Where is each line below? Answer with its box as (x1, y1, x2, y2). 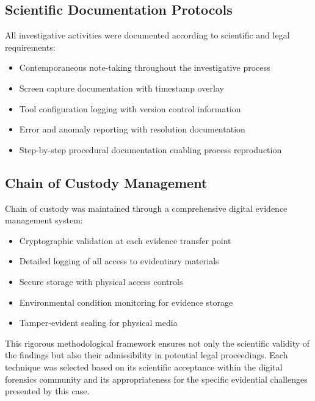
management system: (5, 214, 83, 226)
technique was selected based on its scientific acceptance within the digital (5, 360, 283, 373)
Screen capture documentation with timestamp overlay (19, 81, 224, 94)
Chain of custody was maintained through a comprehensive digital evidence (5, 201, 288, 214)
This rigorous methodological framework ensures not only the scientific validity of (5, 336, 310, 349)
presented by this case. (5, 385, 90, 397)
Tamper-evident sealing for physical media (19, 316, 178, 329)
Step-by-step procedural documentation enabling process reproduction (19, 143, 282, 156)
